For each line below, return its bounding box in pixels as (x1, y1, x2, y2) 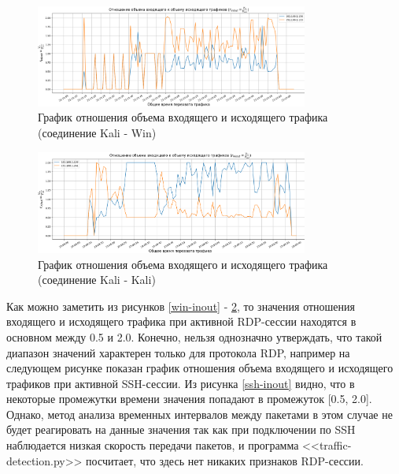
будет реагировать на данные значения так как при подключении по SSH (6, 421, 356, 438)
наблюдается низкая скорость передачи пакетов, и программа (6, 437, 299, 453)
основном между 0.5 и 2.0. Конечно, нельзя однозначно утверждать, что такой (6, 328, 382, 345)
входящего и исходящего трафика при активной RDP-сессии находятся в (6, 313, 357, 330)
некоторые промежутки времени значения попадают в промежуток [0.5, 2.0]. (6, 390, 372, 407)
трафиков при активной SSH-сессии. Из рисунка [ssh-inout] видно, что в (6, 375, 355, 391)
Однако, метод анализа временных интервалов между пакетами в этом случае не (6, 405, 393, 422)
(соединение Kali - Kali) (38, 271, 156, 288)
